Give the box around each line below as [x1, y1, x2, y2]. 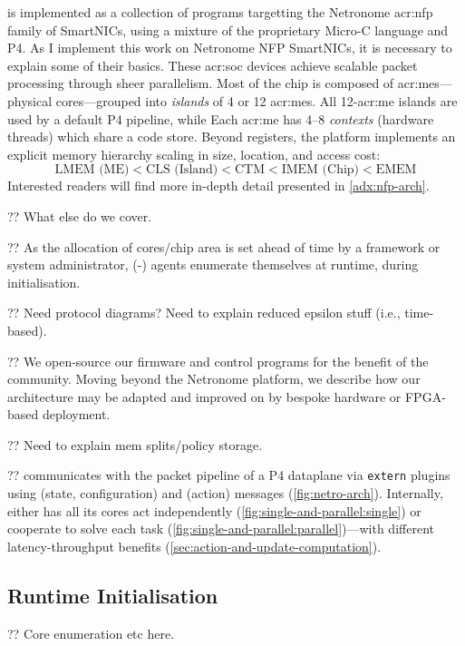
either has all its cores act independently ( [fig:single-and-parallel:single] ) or [7, 501, 421, 520]
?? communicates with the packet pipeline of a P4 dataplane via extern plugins [7, 465, 450, 484]
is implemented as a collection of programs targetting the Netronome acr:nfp [7, 3, 433, 21]
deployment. [42, 405, 111, 424]
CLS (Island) [146, 163, 218, 177]
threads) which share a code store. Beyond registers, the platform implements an [7, 127, 456, 146]
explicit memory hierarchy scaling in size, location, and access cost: [7, 144, 381, 163]
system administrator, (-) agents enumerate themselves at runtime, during [7, 255, 419, 274]
